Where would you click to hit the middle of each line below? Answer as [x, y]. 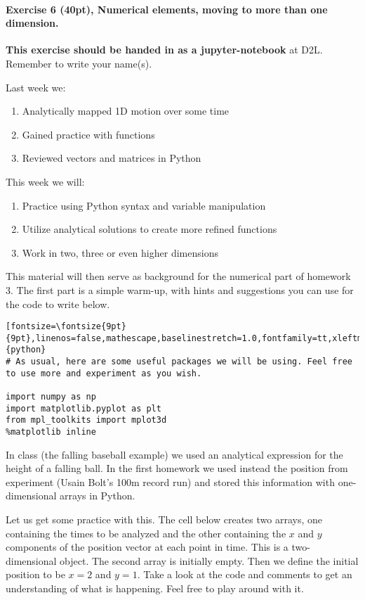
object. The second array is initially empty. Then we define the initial [209, 560]
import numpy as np [51, 397]
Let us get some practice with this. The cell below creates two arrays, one [164, 519]
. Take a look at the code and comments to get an [245, 574]
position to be [35, 574]
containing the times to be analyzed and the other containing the [146, 533]
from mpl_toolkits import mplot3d [86, 420]
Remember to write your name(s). [79, 63]
